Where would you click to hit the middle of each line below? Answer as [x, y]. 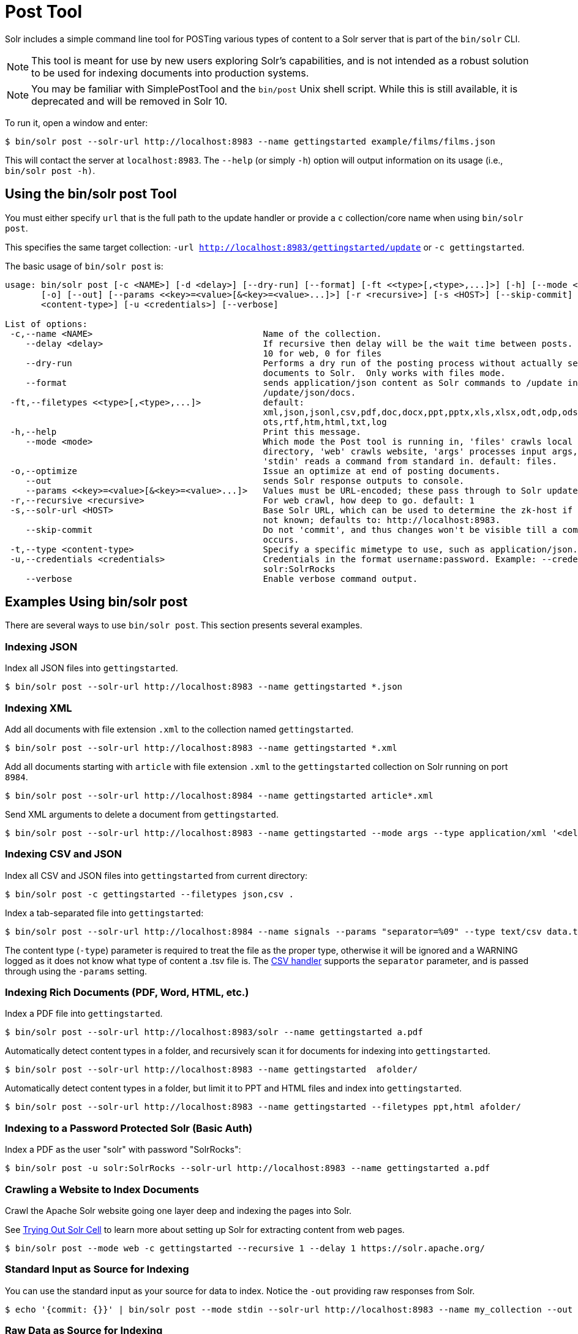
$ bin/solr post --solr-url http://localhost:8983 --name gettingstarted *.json [204, 687]
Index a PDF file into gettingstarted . [84, 1014]
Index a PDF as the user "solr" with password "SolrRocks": [123, 1150]
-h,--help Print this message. [186, 431]
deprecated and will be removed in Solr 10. [129, 101]
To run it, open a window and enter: [77, 122]
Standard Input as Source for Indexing [97, 1269]
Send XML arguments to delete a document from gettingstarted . [142, 814]
